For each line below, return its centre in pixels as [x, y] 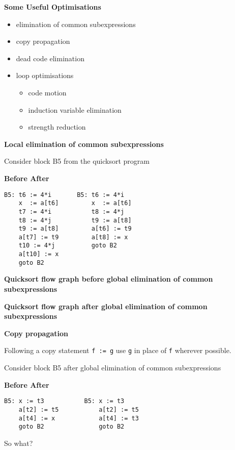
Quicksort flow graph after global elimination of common [106, 306]
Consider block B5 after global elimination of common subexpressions [113, 368]
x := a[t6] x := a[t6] [75, 203]
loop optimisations [45, 75]
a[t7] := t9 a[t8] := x [73, 237]
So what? [19, 443]
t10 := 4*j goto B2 [68, 246]
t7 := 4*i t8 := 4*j [71, 211]
